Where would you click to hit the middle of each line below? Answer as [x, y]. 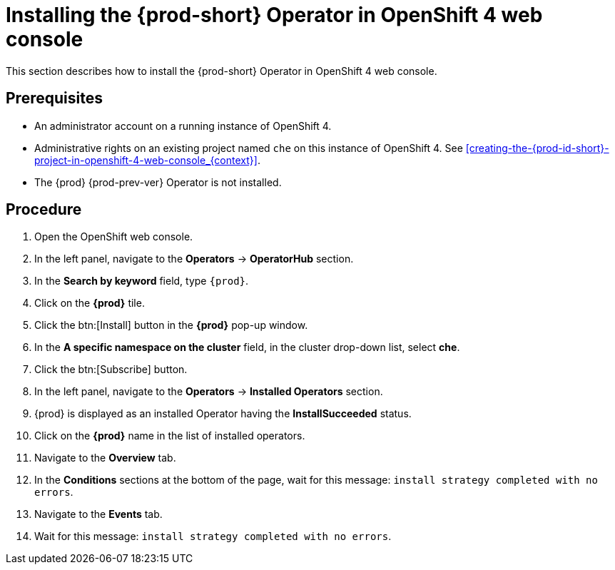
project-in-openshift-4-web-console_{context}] [146, 160]
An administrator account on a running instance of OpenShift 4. [183, 126]
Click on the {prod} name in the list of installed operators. [170, 436]
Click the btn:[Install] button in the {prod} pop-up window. [171, 325]
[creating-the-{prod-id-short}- [537, 148]
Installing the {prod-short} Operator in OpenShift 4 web [274, 15]
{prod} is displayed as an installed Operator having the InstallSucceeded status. [223, 414]
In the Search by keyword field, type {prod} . [142, 281]
